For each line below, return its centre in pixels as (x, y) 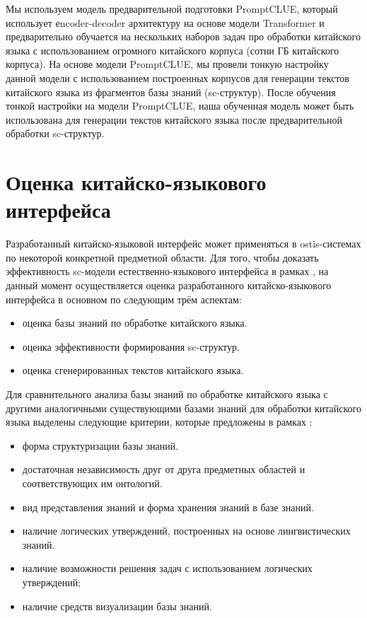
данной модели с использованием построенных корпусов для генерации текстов (177, 77)
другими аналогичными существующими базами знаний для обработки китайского (184, 408)
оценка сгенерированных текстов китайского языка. (133, 370)
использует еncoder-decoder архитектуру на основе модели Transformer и (165, 22)
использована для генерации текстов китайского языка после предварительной (174, 119)
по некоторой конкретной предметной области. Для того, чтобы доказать (162, 257)
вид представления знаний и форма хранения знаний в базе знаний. (168, 507)
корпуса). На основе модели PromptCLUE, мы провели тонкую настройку (167, 64)
